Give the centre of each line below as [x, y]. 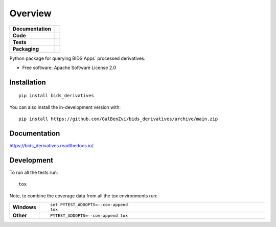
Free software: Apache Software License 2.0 [69, 67]
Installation [28, 82]
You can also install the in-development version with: [65, 107]
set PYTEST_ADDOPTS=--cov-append [89, 205]
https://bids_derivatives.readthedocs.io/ [52, 146]
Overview [30, 13]
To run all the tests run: [34, 172]
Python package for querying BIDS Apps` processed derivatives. [77, 58]
